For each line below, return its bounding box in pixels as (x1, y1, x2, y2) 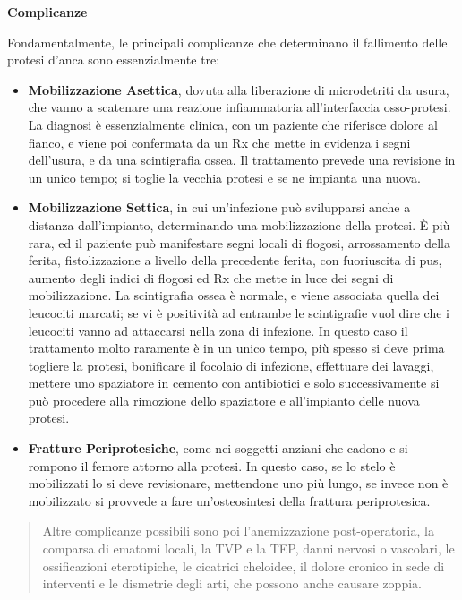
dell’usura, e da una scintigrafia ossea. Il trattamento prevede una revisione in (28, 150, 456, 169)
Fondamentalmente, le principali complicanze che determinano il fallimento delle (7, 32, 448, 51)
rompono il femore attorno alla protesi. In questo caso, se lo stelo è (28, 456, 396, 475)
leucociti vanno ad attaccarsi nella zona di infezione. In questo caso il (28, 321, 408, 339)
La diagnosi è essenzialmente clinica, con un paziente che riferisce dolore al (28, 115, 438, 133)
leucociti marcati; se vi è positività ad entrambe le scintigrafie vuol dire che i (28, 303, 449, 321)
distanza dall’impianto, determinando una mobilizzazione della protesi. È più (28, 215, 450, 234)
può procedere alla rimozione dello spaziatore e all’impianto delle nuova (28, 390, 420, 409)
